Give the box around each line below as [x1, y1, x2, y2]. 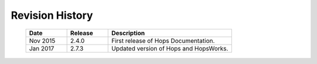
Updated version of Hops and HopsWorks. [111, 44, 228, 52]
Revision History [11, 9, 93, 22]
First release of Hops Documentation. [111, 36, 215, 45]
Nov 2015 [29, 36, 56, 45]
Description [111, 29, 145, 37]
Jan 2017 [29, 44, 55, 52]
